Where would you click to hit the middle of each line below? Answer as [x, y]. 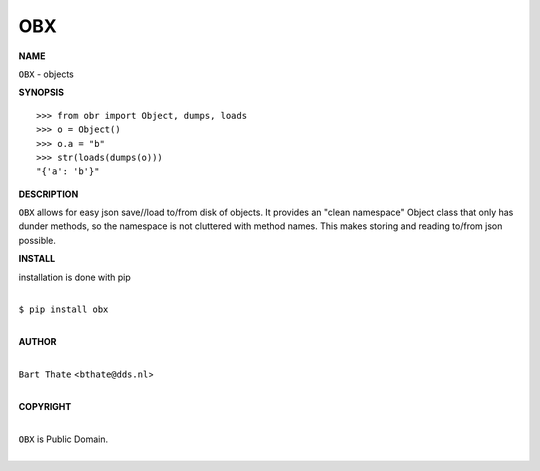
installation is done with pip [75, 277]
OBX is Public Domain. [63, 439]
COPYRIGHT [45, 406]
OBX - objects [46, 74]
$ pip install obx [63, 309]
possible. [37, 240]
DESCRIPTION [48, 194]
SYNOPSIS [41, 92]
